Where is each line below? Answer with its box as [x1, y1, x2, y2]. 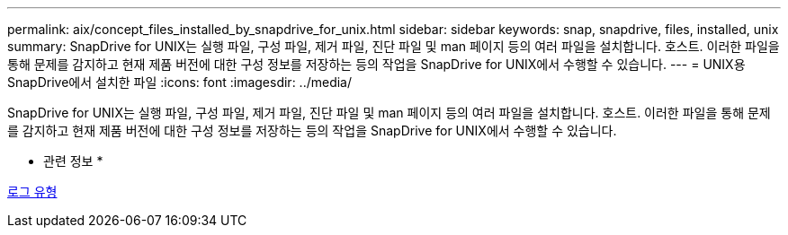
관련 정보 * [43, 153, 103, 169]
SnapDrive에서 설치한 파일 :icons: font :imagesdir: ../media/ [7, 74, 353, 90]
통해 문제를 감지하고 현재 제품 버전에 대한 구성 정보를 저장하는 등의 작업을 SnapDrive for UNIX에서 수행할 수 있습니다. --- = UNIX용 [7, 57, 746, 72]
